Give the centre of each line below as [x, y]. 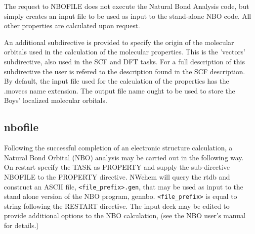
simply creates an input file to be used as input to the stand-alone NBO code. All [127, 16]
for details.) [21, 225]
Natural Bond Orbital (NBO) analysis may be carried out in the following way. [124, 157]
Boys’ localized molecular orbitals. [56, 100]
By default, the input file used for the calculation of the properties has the [117, 81]
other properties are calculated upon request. [72, 25]
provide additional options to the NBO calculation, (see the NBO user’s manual [125, 215]
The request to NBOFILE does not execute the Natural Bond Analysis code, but [127, 6]
